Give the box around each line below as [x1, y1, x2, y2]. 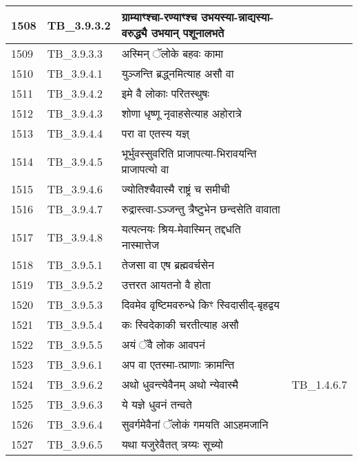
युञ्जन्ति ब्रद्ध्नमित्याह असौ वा [121, 65, 234, 81]
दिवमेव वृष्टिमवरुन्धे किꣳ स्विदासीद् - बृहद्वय [121, 297, 280, 312]
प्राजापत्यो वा [121, 161, 169, 177]
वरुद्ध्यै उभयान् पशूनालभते [121, 25, 224, 41]
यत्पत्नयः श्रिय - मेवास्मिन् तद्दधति [121, 221, 241, 237]
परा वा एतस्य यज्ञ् [121, 125, 189, 141]
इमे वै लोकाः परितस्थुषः [121, 85, 209, 101]
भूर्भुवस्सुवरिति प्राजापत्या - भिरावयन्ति [121, 145, 257, 161]
